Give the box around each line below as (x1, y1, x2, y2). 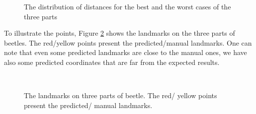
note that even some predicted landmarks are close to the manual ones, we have (4, 47, 247, 57)
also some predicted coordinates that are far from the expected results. (4, 57, 220, 67)
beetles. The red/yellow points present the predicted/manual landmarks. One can (4, 37, 252, 48)
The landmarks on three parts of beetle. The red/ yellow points (24, 90, 217, 101)
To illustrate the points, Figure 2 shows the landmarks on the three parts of (4, 28, 235, 38)
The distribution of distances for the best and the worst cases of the (24, 1, 231, 11)
